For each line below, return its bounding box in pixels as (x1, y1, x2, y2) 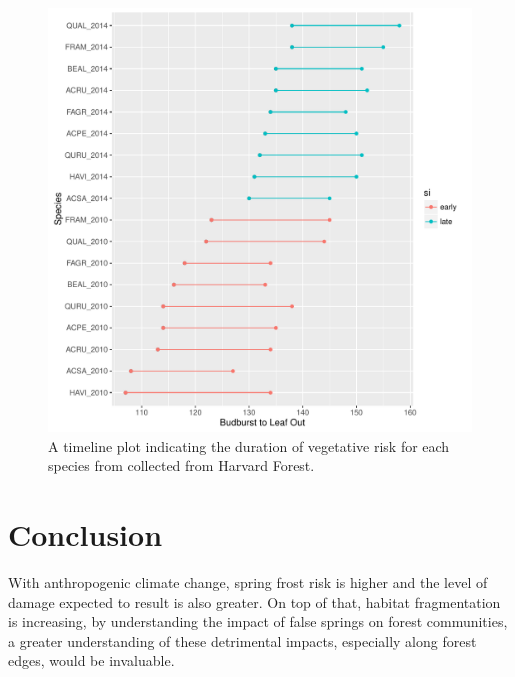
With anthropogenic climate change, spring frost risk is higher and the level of (8, 571, 488, 592)
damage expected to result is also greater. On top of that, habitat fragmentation (8, 591, 501, 612)
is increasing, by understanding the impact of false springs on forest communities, (8, 611, 508, 632)
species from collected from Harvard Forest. (48, 455, 315, 476)
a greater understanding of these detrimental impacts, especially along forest (8, 630, 477, 651)
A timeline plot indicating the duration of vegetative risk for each (48, 435, 450, 456)
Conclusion (8, 513, 163, 554)
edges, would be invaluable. (8, 650, 175, 671)
